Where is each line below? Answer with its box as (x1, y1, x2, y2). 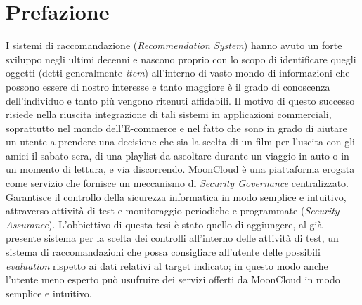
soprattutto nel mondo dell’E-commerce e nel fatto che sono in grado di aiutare (6, 120, 347, 135)
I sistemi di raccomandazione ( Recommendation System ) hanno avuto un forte (6, 38, 342, 53)
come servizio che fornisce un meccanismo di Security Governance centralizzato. (6, 176, 349, 190)
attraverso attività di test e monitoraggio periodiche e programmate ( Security (6, 203, 340, 218)
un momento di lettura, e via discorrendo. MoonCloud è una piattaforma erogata (6, 162, 355, 176)
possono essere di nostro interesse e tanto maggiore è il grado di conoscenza (6, 79, 330, 93)
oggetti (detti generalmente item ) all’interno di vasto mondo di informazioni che (6, 65, 350, 80)
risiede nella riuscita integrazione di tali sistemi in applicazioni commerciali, (6, 107, 332, 122)
